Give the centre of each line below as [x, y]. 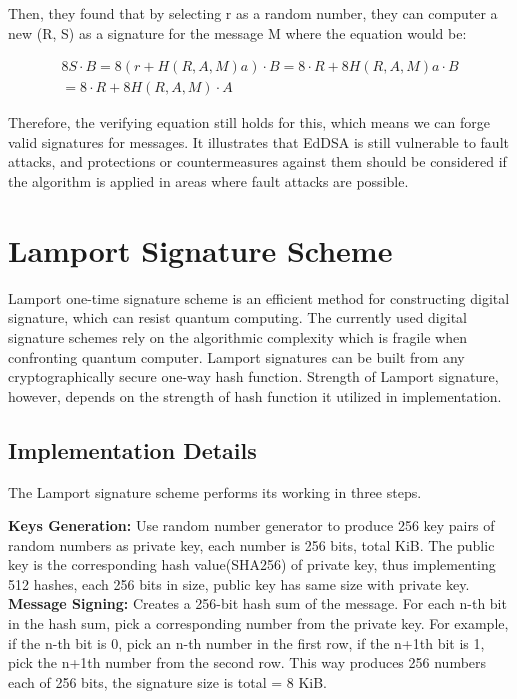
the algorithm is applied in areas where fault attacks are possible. [208, 181]
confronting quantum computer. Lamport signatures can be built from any [236, 356]
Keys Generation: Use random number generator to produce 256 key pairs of [251, 525]
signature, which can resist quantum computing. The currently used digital [237, 317]
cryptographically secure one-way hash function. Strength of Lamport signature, [253, 376]
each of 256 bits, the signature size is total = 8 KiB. [168, 681]
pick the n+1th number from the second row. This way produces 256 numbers [247, 662]
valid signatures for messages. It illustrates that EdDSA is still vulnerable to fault [258, 141]
